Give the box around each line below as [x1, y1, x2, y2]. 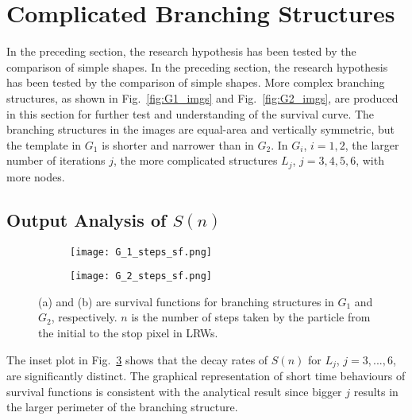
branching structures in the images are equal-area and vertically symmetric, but [6, 121, 395, 138]
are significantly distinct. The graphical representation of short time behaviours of [6, 367, 406, 384]
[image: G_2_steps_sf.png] [70, 270, 212, 282]
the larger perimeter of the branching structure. [6, 399, 238, 415]
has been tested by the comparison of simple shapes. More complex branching [6, 74, 385, 91]
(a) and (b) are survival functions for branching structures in [38, 293, 334, 309]
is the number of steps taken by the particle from [131, 309, 371, 325]
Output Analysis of [6, 207, 167, 231]
